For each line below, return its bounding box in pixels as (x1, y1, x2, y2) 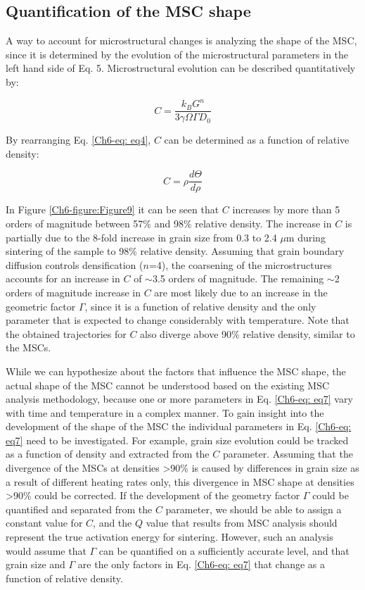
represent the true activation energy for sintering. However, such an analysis (6, 529, 333, 544)
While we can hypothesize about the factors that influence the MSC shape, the (6, 363, 346, 378)
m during (286, 230, 326, 244)
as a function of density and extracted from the (6, 446, 210, 461)
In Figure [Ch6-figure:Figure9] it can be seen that (6, 202, 219, 217)
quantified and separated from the (6, 501, 153, 516)
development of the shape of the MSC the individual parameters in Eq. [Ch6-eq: (6, 419, 352, 434)
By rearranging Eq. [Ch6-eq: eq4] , (6, 132, 151, 147)
